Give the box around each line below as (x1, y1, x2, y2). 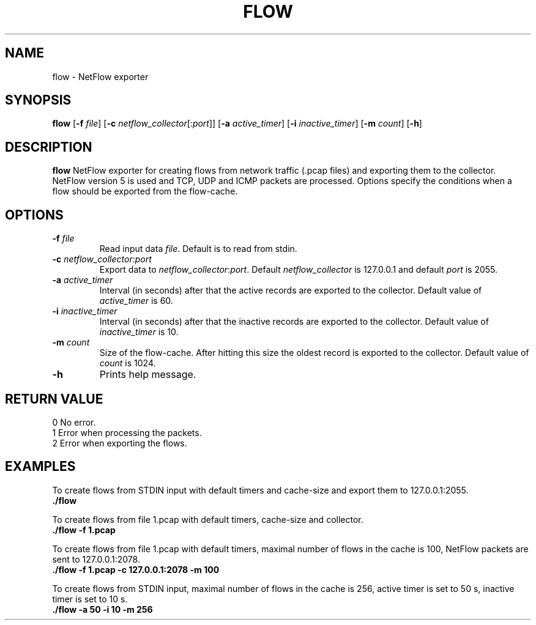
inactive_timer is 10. (99, 327, 179, 338)
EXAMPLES (5, 459, 76, 475)
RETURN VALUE (5, 391, 103, 407)
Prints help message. (99, 368, 196, 381)
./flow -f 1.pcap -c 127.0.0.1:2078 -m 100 (52, 564, 220, 575)
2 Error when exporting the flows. (52, 437, 187, 448)
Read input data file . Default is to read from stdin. (99, 243, 297, 254)
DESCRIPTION (5, 139, 92, 155)
